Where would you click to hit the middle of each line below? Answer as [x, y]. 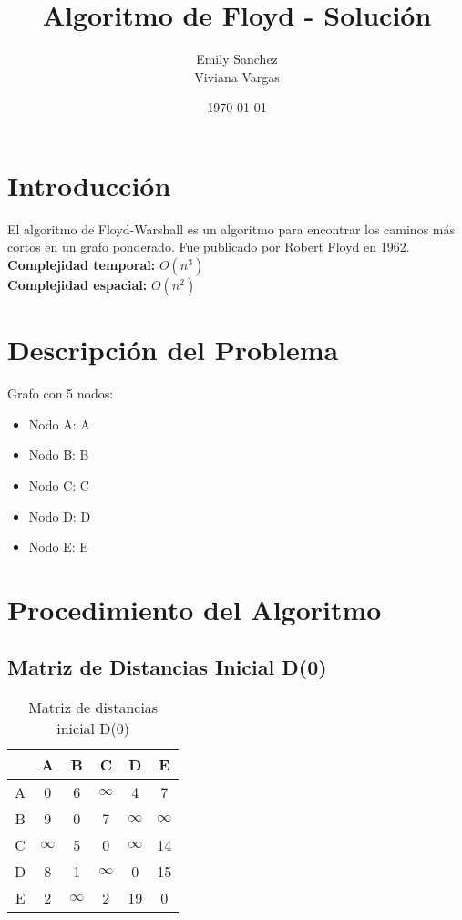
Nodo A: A [59, 424]
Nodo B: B [59, 455]
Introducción [89, 185]
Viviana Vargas [237, 76]
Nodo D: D [60, 516]
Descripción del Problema [173, 350]
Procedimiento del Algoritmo [195, 609]
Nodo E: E [58, 547]
